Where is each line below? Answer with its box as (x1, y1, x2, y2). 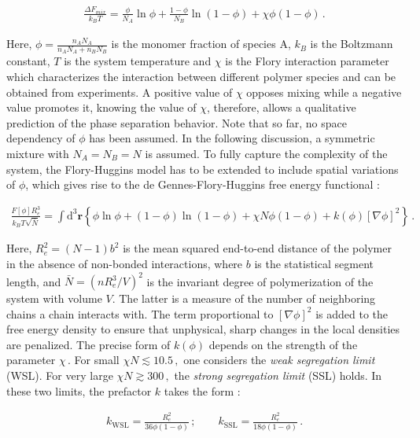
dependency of (6, 130, 76, 146)
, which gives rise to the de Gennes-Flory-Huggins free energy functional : (25, 176, 381, 193)
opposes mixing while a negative (246, 83, 402, 100)
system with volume (6, 290, 102, 306)
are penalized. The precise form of (6, 336, 171, 352)
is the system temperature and (64, 53, 212, 69)
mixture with (6, 145, 69, 162)
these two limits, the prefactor (6, 382, 152, 399)
